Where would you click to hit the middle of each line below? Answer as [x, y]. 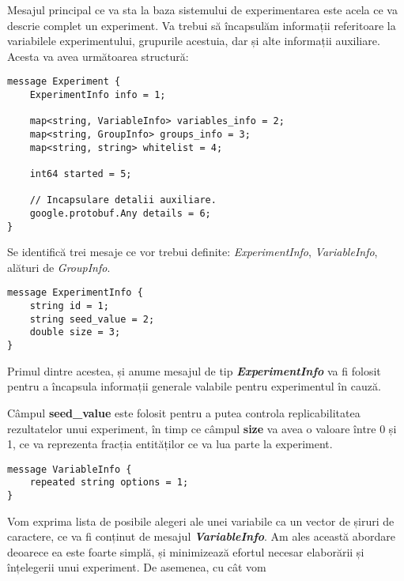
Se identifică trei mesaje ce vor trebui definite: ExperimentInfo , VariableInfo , [193, 252]
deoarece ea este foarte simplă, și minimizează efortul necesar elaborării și [186, 551]
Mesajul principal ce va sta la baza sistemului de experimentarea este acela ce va [202, 9]
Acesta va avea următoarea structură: [98, 56]
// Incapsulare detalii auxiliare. [123, 200]
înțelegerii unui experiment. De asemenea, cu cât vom [137, 567]
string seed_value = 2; [92, 319]
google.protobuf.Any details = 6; [120, 213]
